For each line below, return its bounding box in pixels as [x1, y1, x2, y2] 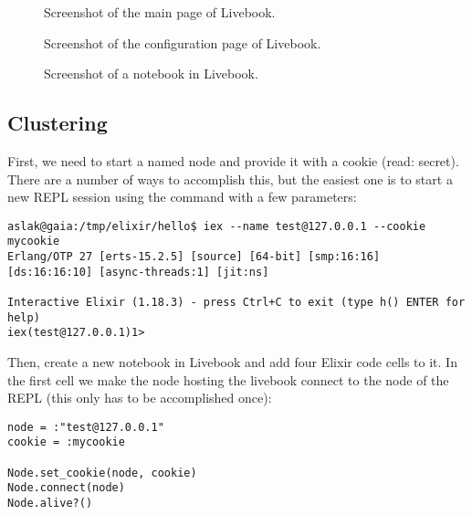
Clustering [7, 109, 108, 137]
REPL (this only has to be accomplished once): [7, 388, 272, 407]
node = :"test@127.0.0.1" [7, 420, 164, 434]
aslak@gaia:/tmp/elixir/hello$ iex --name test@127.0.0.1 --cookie [7, 219, 426, 233]
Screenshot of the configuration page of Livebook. [44, 33, 321, 52]
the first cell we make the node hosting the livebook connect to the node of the [7, 370, 449, 389]
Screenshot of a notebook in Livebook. [44, 64, 258, 83]
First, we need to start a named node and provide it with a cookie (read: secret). [7, 151, 459, 170]
